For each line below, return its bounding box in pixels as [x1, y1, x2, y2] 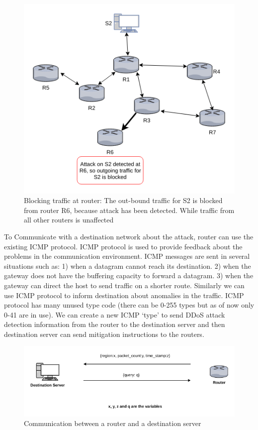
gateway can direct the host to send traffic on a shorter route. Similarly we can [4, 280, 245, 290]
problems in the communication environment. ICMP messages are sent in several [4, 251, 250, 261]
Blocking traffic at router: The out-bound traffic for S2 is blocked [24, 195, 223, 206]
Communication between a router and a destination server [24, 418, 201, 429]
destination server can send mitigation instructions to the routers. [4, 328, 204, 339]
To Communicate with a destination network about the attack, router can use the [4, 231, 254, 241]
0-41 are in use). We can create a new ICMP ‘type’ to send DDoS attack [4, 309, 225, 320]
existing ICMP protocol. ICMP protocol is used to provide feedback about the [4, 241, 243, 251]
